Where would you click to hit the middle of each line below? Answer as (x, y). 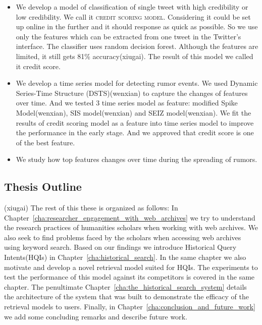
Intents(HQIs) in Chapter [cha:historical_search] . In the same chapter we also (125, 257)
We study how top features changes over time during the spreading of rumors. (137, 159)
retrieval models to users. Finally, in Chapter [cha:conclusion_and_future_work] (130, 307)
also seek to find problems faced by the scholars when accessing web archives (123, 237)
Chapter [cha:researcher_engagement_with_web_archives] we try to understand (130, 217)
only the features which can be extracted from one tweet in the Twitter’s (128, 36)
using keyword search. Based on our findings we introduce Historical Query (120, 247)
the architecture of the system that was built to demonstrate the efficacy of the (126, 296)
